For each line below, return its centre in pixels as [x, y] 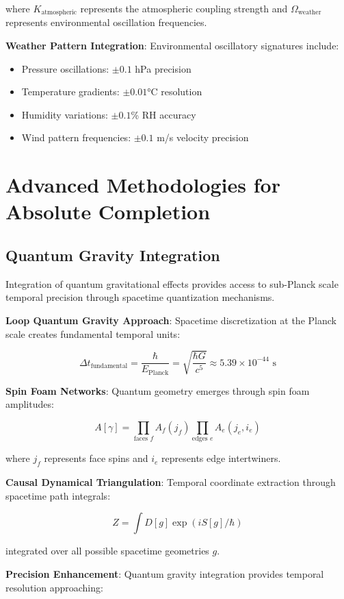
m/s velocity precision [203, 137]
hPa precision [163, 68]
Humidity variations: [65, 114]
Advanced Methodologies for [143, 185]
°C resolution [175, 91]
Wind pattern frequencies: [76, 137]
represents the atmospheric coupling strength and [184, 8]
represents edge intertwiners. [221, 458]
